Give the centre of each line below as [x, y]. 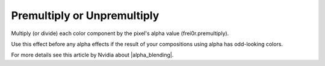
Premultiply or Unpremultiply [85, 15]
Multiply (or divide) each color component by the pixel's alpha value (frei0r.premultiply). [120, 33]
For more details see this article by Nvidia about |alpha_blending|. [92, 55]
